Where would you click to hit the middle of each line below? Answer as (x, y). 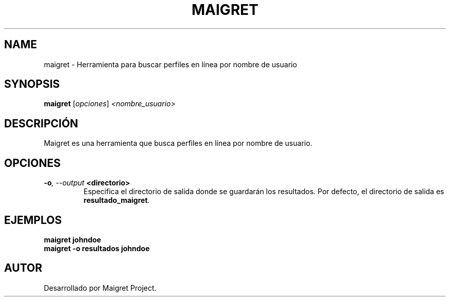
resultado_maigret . (117, 200)
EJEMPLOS (33, 220)
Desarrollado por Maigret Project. (100, 288)
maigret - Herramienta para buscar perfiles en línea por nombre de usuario (171, 64)
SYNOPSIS (32, 84)
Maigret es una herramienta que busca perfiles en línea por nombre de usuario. (178, 143)
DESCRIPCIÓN (41, 123)
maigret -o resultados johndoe (97, 248)
